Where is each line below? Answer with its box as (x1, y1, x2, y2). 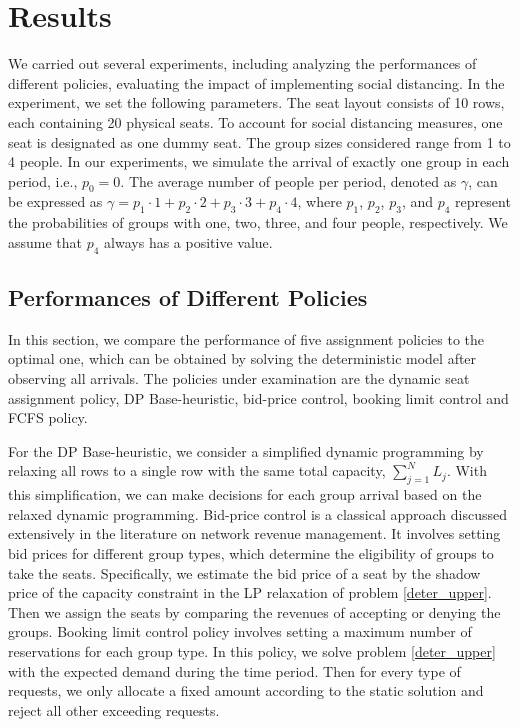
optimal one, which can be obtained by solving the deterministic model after (8, 348, 477, 369)
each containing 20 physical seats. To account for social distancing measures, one (8, 111, 503, 132)
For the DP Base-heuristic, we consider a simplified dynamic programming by (8, 440, 484, 461)
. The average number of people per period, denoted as (120, 170, 457, 191)
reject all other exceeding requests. (8, 699, 220, 720)
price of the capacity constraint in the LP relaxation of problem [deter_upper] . (8, 582, 492, 603)
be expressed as (8, 191, 103, 212)
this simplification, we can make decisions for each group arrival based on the (8, 484, 482, 505)
